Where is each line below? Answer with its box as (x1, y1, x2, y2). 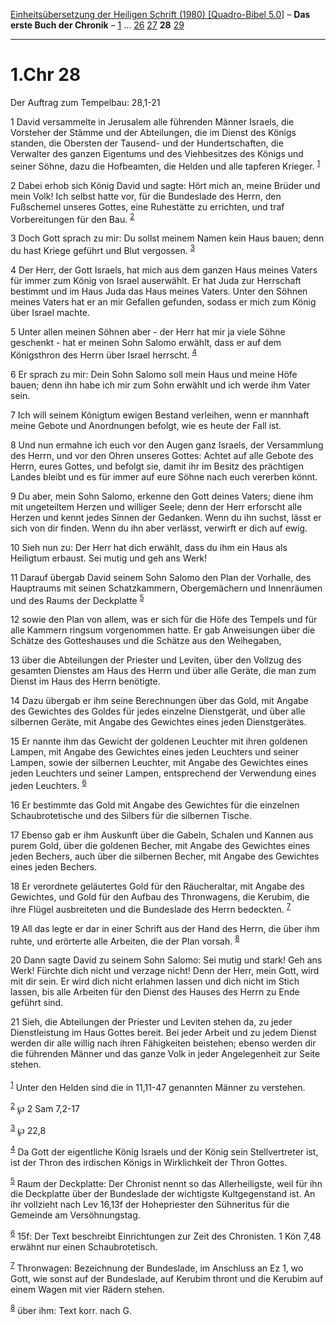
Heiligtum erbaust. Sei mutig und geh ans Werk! (10, 552, 208, 564)
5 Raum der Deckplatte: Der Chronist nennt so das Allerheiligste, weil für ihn (10, 1175, 323, 1189)
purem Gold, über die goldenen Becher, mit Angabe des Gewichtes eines (10, 839, 311, 851)
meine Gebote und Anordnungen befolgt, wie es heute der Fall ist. (10, 419, 282, 431)
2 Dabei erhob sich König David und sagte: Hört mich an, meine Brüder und (10, 179, 321, 191)
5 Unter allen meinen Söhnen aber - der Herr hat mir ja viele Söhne (10, 325, 286, 338)
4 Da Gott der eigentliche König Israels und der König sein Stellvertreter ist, (10, 1144, 319, 1158)
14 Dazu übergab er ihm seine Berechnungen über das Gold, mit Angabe (10, 695, 309, 707)
